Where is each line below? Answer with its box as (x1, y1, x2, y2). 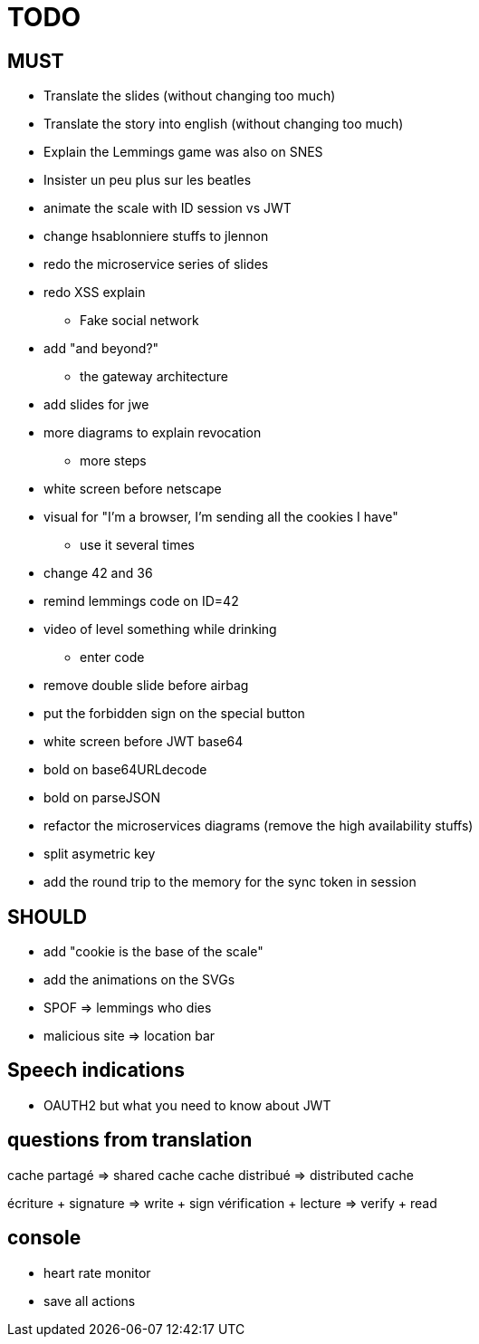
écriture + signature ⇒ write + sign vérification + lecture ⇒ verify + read (7, 1195, 437, 1211)
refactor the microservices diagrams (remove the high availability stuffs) (43, 818, 474, 834)
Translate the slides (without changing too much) (43, 88, 336, 104)
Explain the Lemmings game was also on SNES (43, 144, 323, 160)
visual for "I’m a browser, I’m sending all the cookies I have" (43, 509, 398, 525)
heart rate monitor (43, 1264, 151, 1281)
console (7, 1226, 81, 1250)
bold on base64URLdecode (43, 762, 207, 778)
